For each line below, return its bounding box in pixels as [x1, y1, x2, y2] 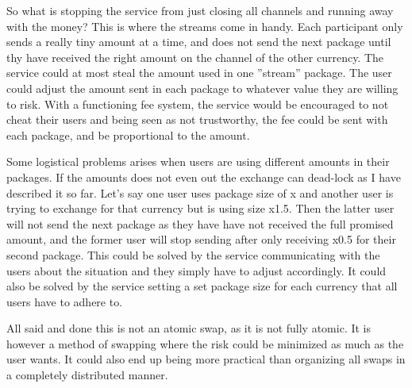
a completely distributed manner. [6, 367, 168, 383]
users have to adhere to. [6, 293, 123, 309]
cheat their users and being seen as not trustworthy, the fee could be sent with [6, 111, 388, 128]
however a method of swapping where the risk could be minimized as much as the [6, 335, 404, 352]
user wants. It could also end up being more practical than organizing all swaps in [6, 351, 406, 367]
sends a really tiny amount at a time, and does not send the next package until [6, 33, 391, 50]
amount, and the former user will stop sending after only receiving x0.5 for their [6, 231, 396, 248]
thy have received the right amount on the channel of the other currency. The [6, 48, 384, 65]
